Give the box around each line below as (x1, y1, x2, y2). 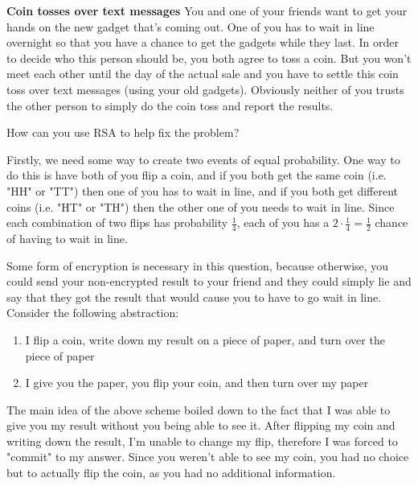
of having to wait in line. (6, 229, 128, 246)
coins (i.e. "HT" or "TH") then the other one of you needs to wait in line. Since (6, 198, 395, 215)
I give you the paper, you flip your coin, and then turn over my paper (25, 374, 369, 391)
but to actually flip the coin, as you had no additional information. (6, 464, 336, 481)
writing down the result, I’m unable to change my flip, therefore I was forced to (6, 432, 398, 449)
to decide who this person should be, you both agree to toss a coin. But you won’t (6, 49, 412, 66)
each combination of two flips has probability (6, 214, 228, 231)
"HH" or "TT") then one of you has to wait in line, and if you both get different (6, 182, 398, 199)
